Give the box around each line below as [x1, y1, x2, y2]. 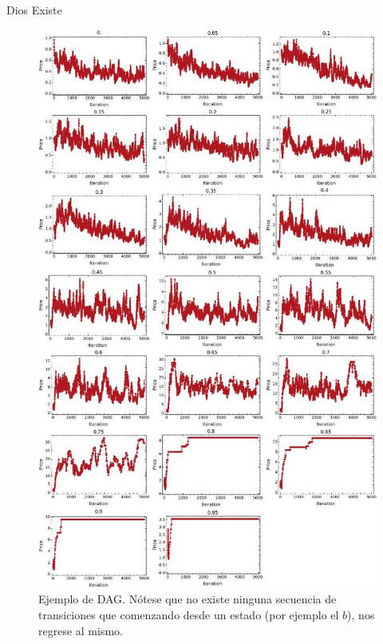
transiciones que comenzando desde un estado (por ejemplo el [38, 606, 339, 623]
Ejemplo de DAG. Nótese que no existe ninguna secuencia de [38, 591, 337, 607]
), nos [347, 606, 375, 623]
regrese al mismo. [38, 622, 123, 638]
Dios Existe [6, 2, 62, 18]
